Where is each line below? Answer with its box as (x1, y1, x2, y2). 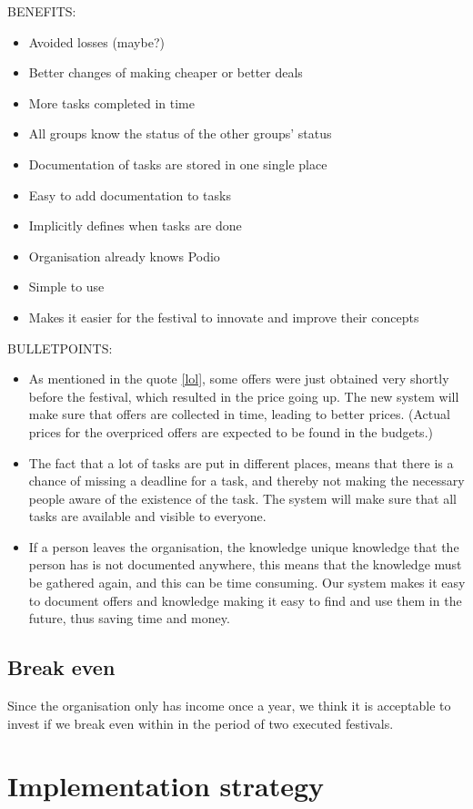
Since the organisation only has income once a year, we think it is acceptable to (7, 696, 451, 715)
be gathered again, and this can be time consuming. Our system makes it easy (28, 573, 466, 592)
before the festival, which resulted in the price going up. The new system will (28, 386, 459, 405)
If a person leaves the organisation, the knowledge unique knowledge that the (28, 537, 459, 556)
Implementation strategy (7, 767, 325, 804)
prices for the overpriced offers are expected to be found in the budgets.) (28, 422, 433, 441)
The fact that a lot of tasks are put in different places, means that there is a (28, 453, 454, 472)
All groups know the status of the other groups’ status (28, 124, 332, 143)
